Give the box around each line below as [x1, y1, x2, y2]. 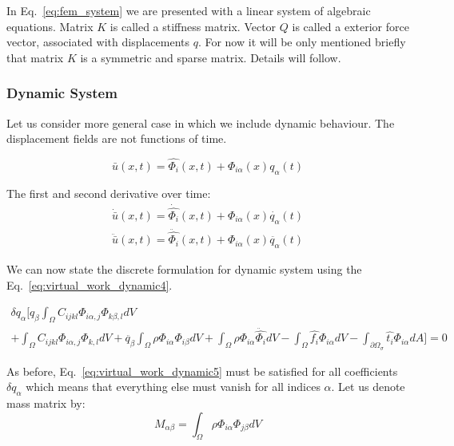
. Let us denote [331, 378, 405, 395]
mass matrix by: [6, 395, 86, 411]
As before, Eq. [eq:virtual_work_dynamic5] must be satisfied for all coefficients [6, 362, 398, 379]
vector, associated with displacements [6, 34, 189, 50]
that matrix [6, 49, 64, 65]
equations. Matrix [6, 18, 94, 34]
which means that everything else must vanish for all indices [26, 378, 321, 395]
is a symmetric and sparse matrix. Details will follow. [80, 49, 341, 65]
